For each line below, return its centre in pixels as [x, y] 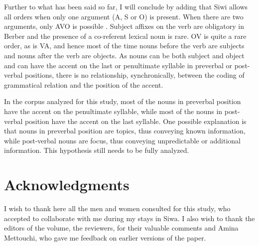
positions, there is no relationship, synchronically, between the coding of [135, 75]
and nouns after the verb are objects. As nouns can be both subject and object [124, 55]
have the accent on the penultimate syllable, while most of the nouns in [113, 111]
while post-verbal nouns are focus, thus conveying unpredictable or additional [122, 140]
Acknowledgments [67, 184]
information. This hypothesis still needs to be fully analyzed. [97, 150]
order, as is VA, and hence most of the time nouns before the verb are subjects [124, 46]
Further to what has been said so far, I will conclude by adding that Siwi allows [126, 6]
